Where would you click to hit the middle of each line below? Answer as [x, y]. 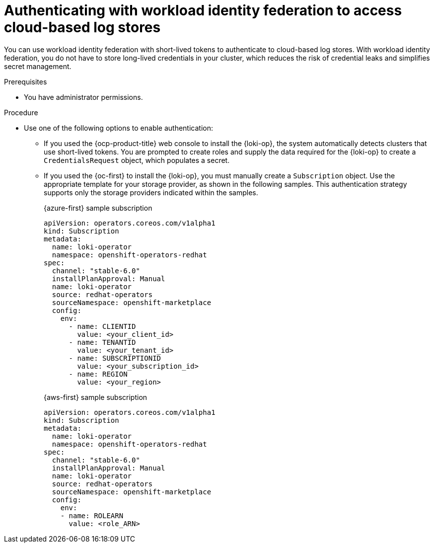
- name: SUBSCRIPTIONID [115, 358]
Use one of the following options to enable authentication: [119, 128]
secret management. [38, 66]
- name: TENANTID [102, 342]
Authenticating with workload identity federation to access [203, 10]
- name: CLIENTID [102, 326]
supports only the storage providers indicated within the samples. [151, 192]
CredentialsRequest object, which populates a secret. [137, 160]
